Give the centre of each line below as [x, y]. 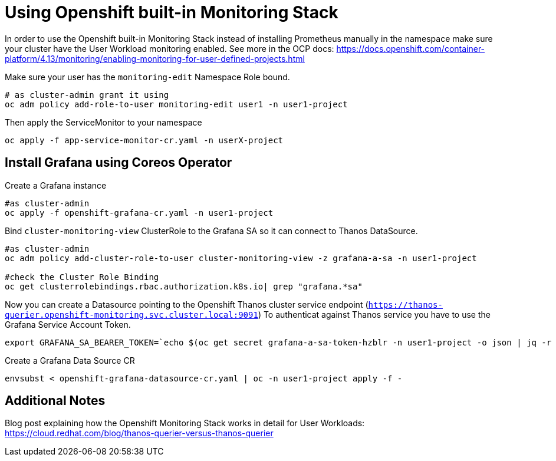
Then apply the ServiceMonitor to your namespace [103, 122]
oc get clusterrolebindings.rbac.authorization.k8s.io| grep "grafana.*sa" [184, 286]
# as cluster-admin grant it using [87, 95]
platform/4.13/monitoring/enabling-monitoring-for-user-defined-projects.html [155, 58]
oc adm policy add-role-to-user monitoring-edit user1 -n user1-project [176, 104]
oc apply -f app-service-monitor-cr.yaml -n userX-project [144, 140]
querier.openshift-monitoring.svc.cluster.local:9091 [131, 315]
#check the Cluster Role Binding [82, 277]
